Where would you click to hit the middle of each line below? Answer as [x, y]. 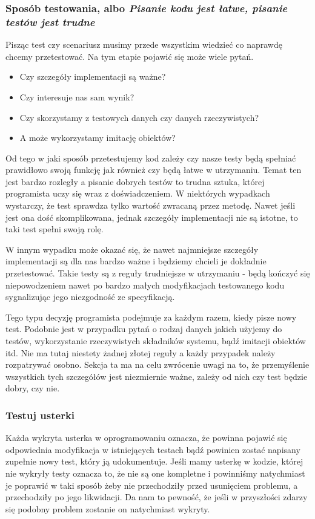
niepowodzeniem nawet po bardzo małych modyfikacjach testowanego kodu [145, 285]
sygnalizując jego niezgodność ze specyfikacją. [90, 297]
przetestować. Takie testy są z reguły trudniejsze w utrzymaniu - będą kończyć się [158, 273]
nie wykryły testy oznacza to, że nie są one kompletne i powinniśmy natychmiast [155, 473]
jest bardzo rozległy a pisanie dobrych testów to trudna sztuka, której [135, 181]
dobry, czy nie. [33, 388]
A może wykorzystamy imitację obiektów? [98, 138]
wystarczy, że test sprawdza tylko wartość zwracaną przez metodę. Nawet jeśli [151, 205]
